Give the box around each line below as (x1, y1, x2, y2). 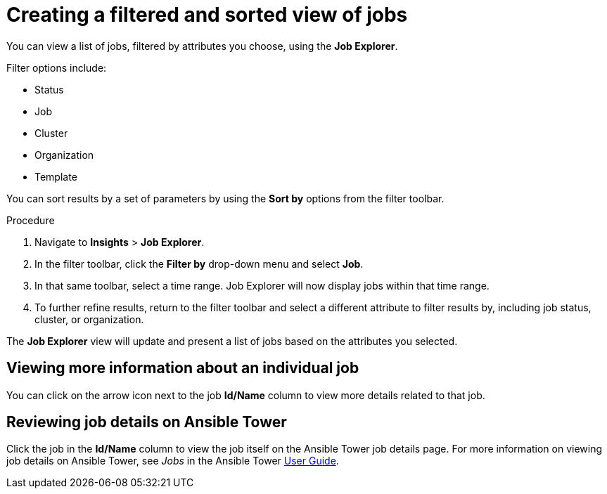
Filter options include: (6, 61, 107, 74)
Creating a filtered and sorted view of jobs (6, 3, 408, 27)
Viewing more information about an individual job (6, 359, 359, 377)
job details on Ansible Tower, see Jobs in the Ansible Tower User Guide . (6, 455, 339, 467)
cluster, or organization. (34, 313, 144, 325)
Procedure (6, 214, 55, 226)
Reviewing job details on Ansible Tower (6, 413, 287, 431)
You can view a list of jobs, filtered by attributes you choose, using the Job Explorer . (6, 39, 398, 52)
